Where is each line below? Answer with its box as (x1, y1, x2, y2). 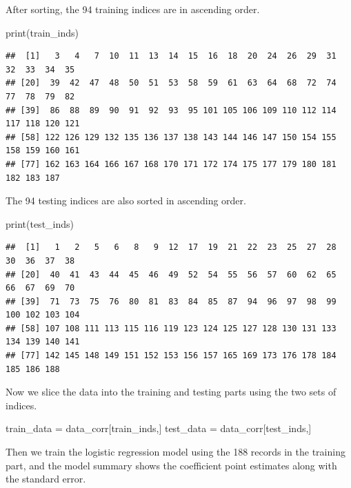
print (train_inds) (6, 25, 79, 39)
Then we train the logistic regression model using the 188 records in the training (6, 445, 345, 459)
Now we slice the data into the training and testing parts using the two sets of (6, 384, 337, 399)
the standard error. (6, 471, 86, 486)
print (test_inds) (6, 216, 74, 231)
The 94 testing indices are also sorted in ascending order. (6, 193, 246, 208)
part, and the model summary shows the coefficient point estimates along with (6, 458, 337, 472)
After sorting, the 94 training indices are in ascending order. (6, 2, 260, 16)
